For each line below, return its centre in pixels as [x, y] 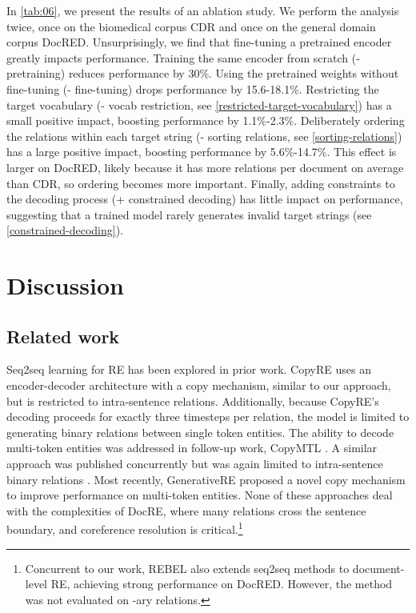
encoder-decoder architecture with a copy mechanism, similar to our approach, [199, 385]
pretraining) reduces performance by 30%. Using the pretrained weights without [203, 73]
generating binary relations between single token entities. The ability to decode [200, 432]
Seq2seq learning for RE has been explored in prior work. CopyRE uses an [189, 369]
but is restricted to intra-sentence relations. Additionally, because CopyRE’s [193, 401]
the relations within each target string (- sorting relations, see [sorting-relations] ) [204, 136]
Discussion [65, 285]
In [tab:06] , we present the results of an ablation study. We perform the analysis [203, 10]
